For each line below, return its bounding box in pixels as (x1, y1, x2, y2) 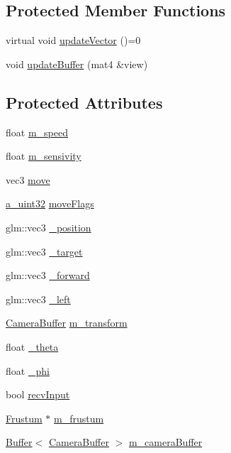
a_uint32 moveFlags (6, 196, 94, 211)
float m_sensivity (6, 148, 81, 163)
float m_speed (6, 124, 68, 139)
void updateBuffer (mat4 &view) (6, 56, 148, 71)
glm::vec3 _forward (6, 268, 90, 283)
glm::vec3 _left (6, 291, 71, 306)
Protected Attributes (6, 91, 163, 113)
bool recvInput (6, 387, 70, 402)
